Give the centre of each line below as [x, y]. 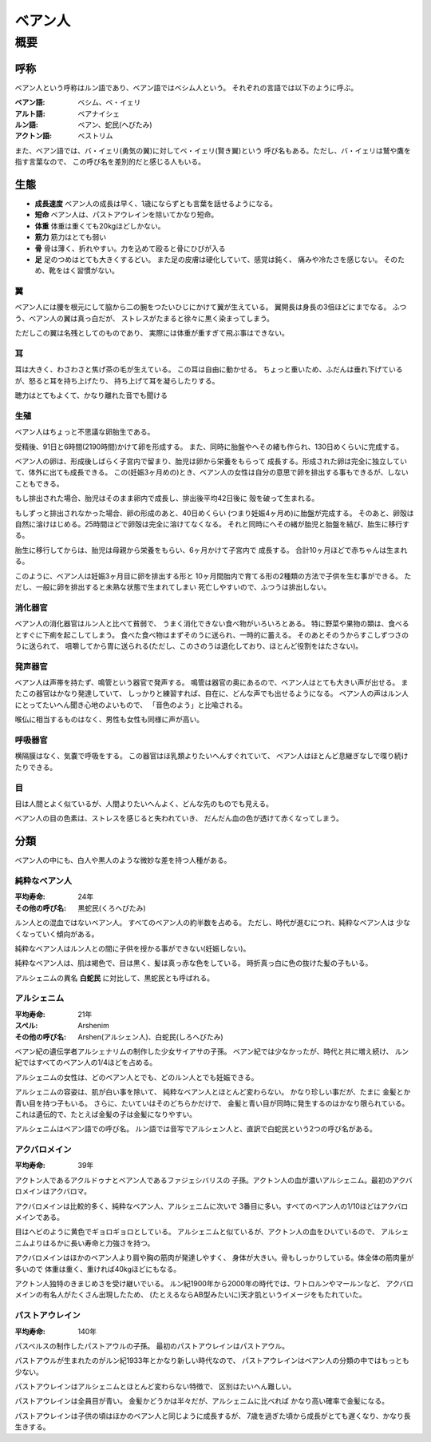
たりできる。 [36, 767]
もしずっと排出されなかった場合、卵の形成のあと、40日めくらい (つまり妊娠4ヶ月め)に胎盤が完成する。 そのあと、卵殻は [214, 513]
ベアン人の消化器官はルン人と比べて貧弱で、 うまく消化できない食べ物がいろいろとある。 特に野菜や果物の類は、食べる [212, 624]
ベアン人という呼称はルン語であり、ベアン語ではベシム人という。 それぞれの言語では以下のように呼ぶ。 [186, 87]
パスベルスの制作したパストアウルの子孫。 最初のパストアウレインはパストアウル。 [152, 1345]
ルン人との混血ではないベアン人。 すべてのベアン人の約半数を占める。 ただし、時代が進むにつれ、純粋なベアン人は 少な [213, 923]
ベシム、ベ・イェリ [109, 102]
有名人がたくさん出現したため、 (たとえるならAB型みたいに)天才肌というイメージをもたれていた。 [204, 1295]
